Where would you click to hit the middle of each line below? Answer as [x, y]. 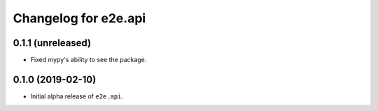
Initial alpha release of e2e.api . [77, 96]
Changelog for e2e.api [79, 18]
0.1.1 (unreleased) [52, 43]
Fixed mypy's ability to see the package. [89, 60]
